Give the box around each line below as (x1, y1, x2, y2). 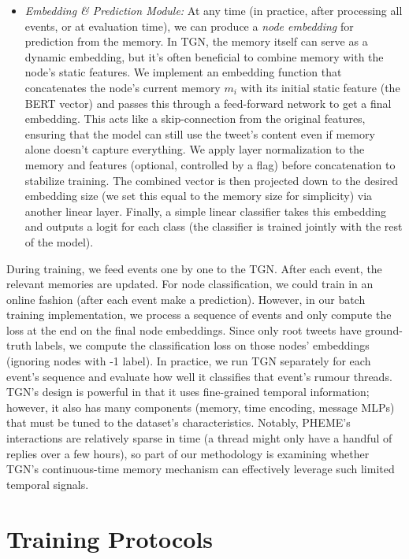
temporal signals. (6, 476, 89, 492)
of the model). (24, 233, 94, 250)
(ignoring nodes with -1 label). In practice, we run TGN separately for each (6, 353, 371, 369)
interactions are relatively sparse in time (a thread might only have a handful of (6, 430, 392, 446)
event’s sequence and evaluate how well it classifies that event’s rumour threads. (6, 368, 392, 384)
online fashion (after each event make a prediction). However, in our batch (6, 291, 366, 307)
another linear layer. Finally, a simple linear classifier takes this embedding (24, 202, 386, 219)
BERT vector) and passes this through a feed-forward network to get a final (24, 94, 392, 111)
